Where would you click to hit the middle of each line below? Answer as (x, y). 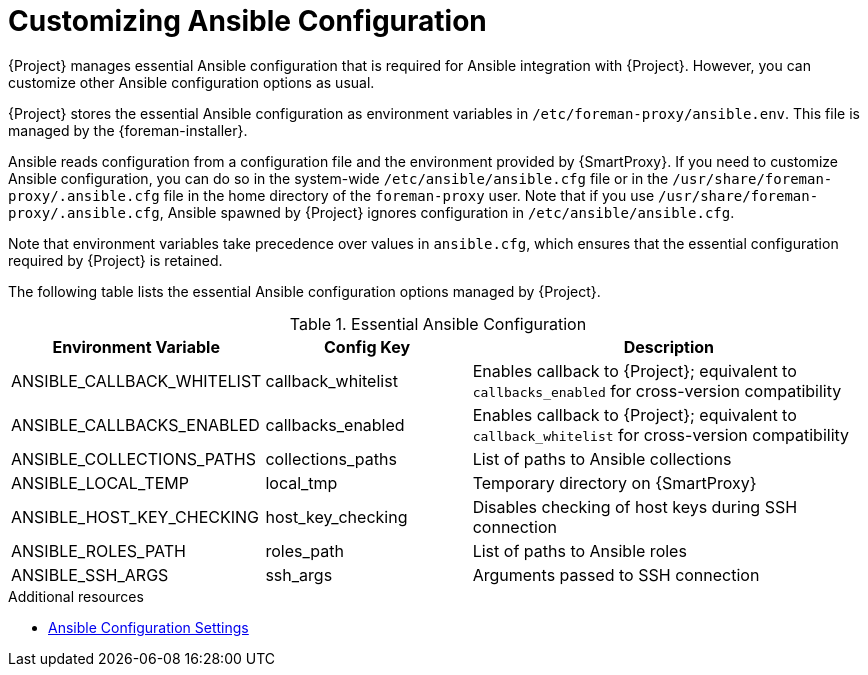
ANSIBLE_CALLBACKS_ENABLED (135, 424)
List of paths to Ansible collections (602, 458)
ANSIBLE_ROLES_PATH (98, 550)
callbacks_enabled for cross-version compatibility (657, 390)
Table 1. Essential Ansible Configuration (438, 323)
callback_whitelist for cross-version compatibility (661, 434)
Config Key (367, 346)
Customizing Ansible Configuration (247, 21)
